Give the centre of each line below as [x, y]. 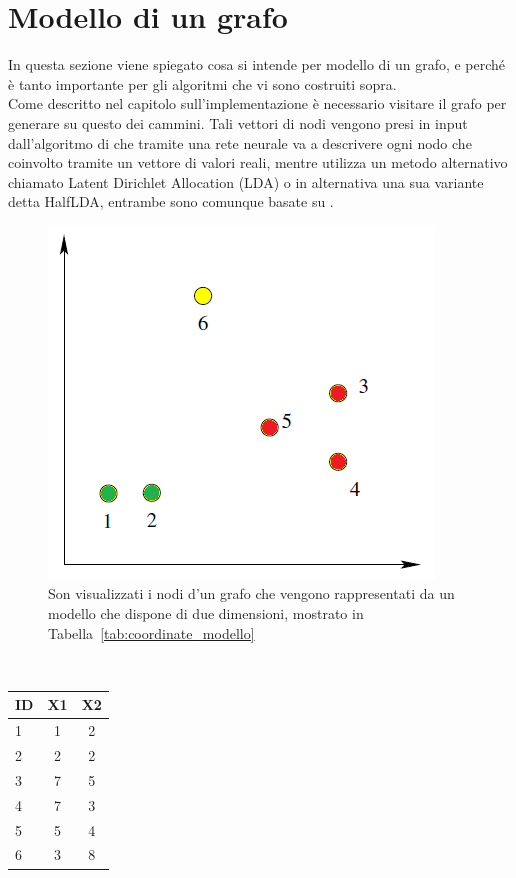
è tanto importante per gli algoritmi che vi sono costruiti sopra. [202, 83]
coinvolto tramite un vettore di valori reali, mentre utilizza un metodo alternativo [258, 162]
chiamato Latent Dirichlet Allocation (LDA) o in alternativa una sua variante [246, 181]
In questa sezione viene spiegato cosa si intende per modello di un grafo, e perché [257, 64]
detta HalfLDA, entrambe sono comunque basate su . [171, 201]
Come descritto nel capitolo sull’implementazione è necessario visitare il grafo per [257, 103]
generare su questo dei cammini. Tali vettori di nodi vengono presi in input [238, 122]
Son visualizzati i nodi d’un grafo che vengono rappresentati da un [251, 593]
